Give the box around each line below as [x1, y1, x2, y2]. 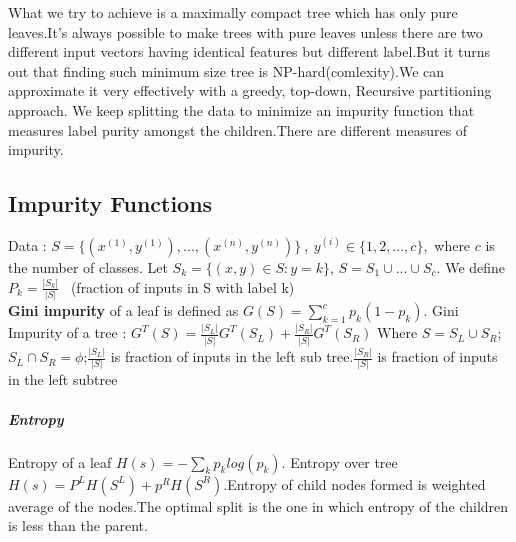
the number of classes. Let [8, 256, 168, 277]
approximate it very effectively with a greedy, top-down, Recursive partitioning [8, 80, 492, 101]
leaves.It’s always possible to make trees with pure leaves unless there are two [8, 21, 483, 42]
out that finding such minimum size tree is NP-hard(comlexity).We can [8, 60, 445, 81]
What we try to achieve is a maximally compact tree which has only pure [8, 2, 458, 22]
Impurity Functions [8, 188, 213, 219]
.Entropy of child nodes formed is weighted [223, 473, 486, 494]
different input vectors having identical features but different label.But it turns [8, 41, 491, 62]
